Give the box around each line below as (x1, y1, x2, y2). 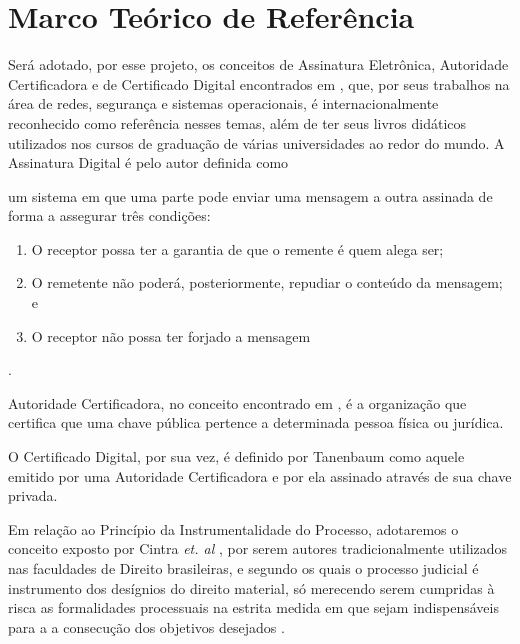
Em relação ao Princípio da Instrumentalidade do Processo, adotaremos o (8, 518, 459, 539)
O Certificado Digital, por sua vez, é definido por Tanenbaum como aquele (8, 446, 465, 467)
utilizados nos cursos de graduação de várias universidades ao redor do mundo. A (8, 132, 505, 153)
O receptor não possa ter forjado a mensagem (31, 325, 311, 346)
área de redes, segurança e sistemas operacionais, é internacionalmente (8, 93, 439, 114)
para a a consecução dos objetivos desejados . (8, 616, 285, 637)
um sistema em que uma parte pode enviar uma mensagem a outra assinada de (8, 185, 493, 206)
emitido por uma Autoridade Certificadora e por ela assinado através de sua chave (8, 465, 512, 486)
